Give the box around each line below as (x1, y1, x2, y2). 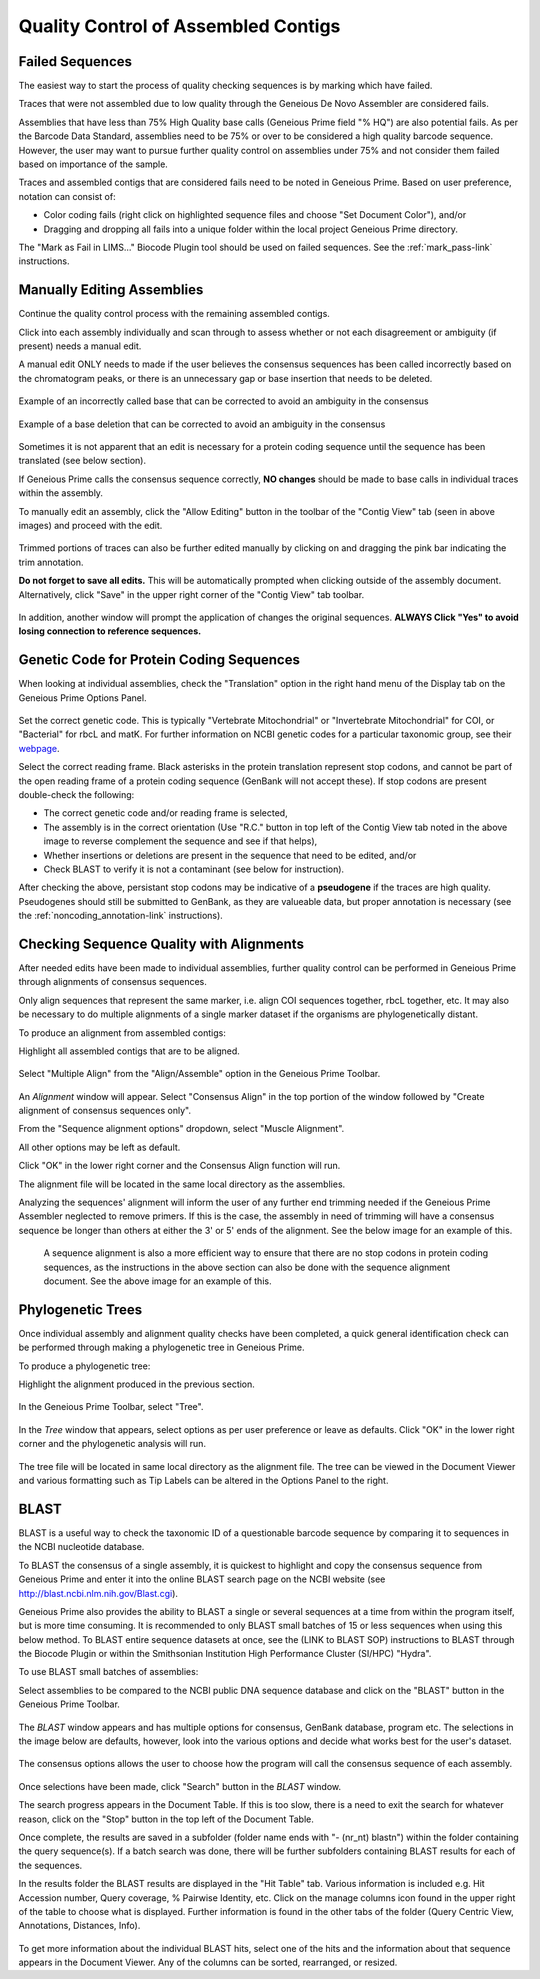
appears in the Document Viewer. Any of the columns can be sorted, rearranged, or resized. (18, 1956, 398, 1969)
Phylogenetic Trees (18, 1301, 143, 1318)
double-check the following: (18, 788, 135, 800)
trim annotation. (18, 556, 84, 568)
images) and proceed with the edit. (18, 519, 163, 531)
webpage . (18, 742, 60, 754)
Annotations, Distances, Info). (18, 1920, 141, 1932)
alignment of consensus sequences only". (18, 1105, 192, 1117)
